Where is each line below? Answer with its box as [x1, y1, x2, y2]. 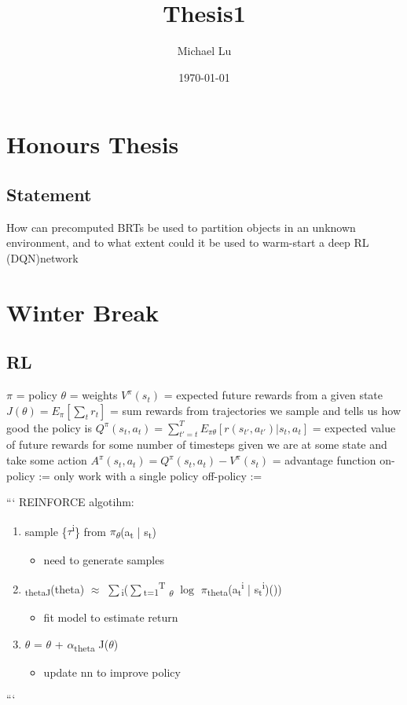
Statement [6, 182, 92, 206]
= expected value [312, 419, 396, 435]
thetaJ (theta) [24, 580, 85, 599]
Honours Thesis [6, 128, 179, 160]
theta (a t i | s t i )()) [207, 578, 282, 599]
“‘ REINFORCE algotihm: [6, 494, 134, 510]
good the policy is [6, 419, 92, 435]
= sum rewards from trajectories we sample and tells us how [109, 402, 401, 418]
